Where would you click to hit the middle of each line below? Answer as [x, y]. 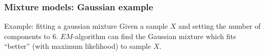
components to [27, 36]
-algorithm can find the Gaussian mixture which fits [154, 36]
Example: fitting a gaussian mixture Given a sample [86, 26]
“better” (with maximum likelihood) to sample [78, 46]
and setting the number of [220, 26]
